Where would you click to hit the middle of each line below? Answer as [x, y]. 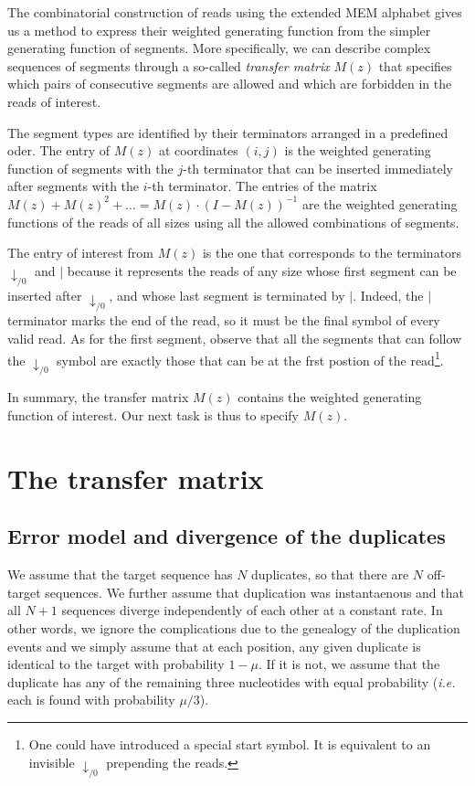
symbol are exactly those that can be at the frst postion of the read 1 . [250, 358]
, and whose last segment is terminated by [227, 296]
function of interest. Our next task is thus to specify [153, 415]
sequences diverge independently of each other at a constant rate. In [252, 610]
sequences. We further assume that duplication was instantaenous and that [254, 592]
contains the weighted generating [330, 397]
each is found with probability [91, 700]
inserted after [45, 296]
